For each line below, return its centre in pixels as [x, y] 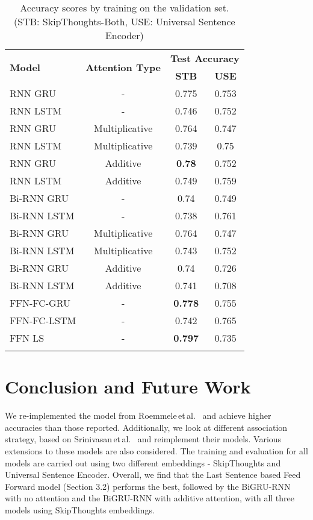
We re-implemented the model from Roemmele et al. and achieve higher [138, 415]
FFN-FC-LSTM [43, 320]
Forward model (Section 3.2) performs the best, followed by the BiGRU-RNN [148, 486]
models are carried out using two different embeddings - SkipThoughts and [143, 462]
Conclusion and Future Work [128, 387]
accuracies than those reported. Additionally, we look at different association [146, 427]
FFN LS [27, 338]
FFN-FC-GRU [40, 303]
